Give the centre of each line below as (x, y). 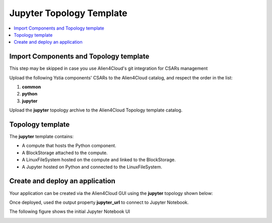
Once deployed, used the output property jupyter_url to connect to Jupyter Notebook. (99, 202)
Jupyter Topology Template (69, 13)
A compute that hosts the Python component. (69, 146)
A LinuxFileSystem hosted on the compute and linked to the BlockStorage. (99, 160)
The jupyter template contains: (42, 137)
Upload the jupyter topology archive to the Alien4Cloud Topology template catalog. (96, 110)
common (31, 87)
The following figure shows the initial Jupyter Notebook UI (70, 211)
